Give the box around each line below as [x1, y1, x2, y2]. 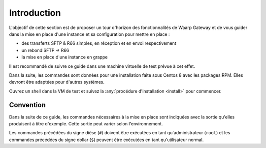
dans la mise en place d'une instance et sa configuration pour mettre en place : [9, 31, 170, 37]
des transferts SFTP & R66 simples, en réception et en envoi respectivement [21, 40, 177, 46]
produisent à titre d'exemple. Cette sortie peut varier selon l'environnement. [9, 120, 163, 126]
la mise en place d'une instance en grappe [21, 54, 108, 60]
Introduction [9, 7, 61, 18]
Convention [9, 101, 46, 109]
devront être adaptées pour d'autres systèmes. [9, 79, 104, 85]
